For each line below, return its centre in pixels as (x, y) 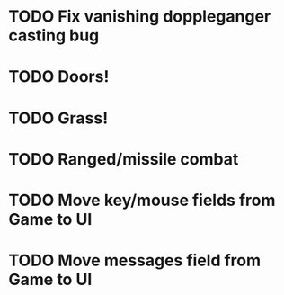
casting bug (54, 36)
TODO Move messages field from (135, 260)
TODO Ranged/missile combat (124, 159)
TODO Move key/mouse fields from (142, 200)
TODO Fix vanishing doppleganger (140, 17)
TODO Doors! (59, 77)
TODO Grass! (58, 118)
